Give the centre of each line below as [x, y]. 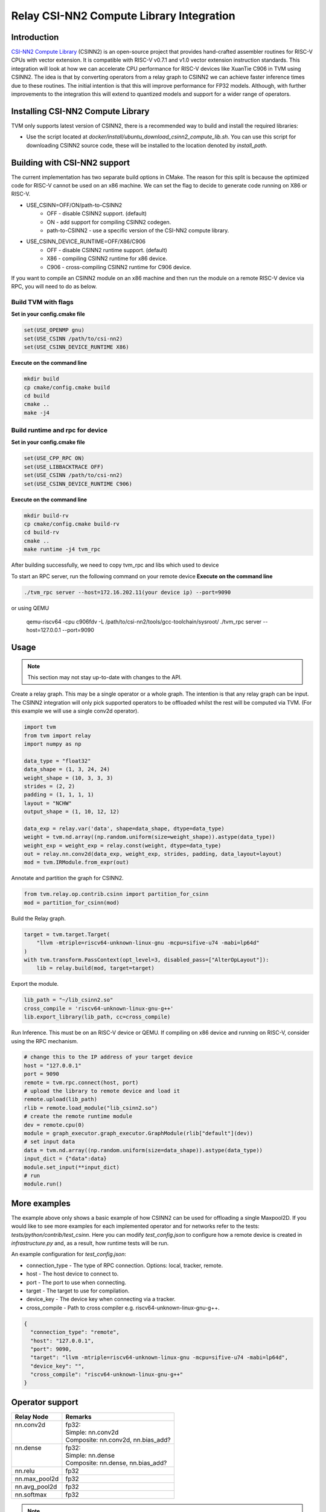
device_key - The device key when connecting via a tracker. [101, 1299]
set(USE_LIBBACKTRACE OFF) [64, 467]
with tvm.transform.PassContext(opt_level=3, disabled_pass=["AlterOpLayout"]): [146, 960]
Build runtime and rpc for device [59, 431]
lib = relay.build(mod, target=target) [96, 968]
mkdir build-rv [46, 515]
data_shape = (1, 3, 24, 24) [67, 769]
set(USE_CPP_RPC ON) [54, 458]
